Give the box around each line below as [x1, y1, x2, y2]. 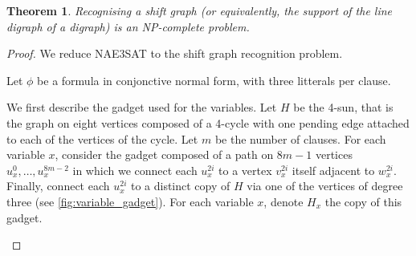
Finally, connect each [6, 177, 110, 194]
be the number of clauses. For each [214, 130, 386, 147]
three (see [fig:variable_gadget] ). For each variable [6, 193, 254, 209]
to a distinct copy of [130, 177, 230, 194]
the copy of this [324, 193, 402, 209]
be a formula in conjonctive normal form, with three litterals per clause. [37, 71, 391, 88]
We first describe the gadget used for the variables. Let [6, 99, 277, 116]
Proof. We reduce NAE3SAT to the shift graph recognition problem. [6, 45, 343, 62]
